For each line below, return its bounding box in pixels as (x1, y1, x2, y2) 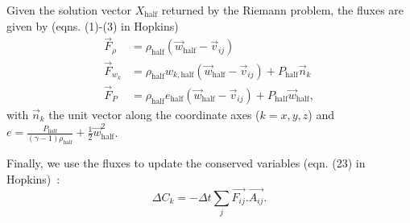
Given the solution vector (6, 2, 131, 18)
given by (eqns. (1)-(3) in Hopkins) (6, 17, 179, 34)
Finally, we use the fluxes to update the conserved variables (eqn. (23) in (6, 155, 366, 171)
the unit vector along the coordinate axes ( (48, 105, 260, 122)
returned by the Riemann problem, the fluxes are (161, 2, 404, 18)
